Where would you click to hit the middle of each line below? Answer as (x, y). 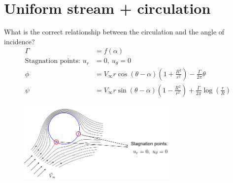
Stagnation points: (52, 61)
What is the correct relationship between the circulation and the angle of (114, 32)
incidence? (19, 41)
